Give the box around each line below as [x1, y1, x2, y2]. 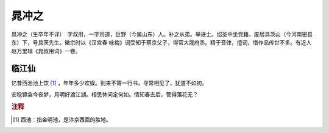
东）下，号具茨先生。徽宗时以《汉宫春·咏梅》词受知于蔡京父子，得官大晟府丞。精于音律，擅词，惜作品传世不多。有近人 [11, 38, 312, 46]
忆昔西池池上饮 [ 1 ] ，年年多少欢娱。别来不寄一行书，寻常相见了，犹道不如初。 [11, 79, 207, 87]
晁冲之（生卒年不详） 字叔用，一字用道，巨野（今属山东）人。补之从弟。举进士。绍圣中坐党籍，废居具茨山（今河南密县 [11, 31, 313, 38]
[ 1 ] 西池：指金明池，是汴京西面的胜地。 [13, 116, 112, 123]
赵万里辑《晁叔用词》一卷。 [11, 48, 81, 55]
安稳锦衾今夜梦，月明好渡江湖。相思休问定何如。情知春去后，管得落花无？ [11, 90, 198, 98]
